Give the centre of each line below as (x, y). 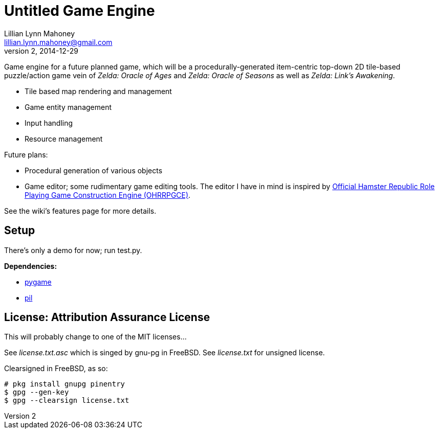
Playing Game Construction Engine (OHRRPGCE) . (108, 195)
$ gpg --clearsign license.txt (67, 401)
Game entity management (68, 107)
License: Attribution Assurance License (107, 317)
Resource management (64, 139)
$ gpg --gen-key (37, 392)
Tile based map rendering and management (98, 91)
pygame (38, 282)
